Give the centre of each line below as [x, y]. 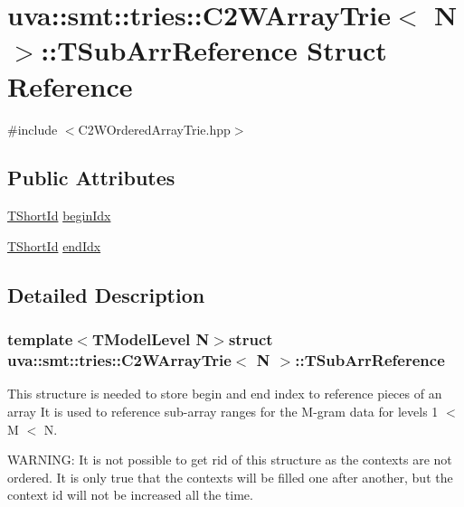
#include [33, 129]
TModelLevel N [151, 339]
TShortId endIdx [54, 245]
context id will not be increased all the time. [130, 495]
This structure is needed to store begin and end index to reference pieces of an [225, 394]
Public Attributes [91, 178]
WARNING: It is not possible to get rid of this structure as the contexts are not [230, 460]
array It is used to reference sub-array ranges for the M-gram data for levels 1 [223, 411]
